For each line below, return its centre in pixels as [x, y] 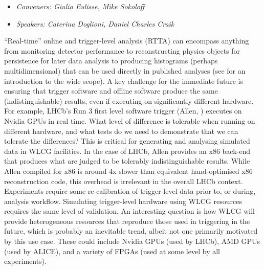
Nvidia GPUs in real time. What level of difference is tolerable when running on [130, 120]
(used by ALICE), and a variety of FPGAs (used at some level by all [112, 251]
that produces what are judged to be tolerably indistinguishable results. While [127, 161]
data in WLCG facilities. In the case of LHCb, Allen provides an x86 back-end [127, 151]
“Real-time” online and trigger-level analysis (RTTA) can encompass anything [127, 41]
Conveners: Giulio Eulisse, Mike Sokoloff [80, 6]
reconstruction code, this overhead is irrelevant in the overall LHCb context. [124, 181]
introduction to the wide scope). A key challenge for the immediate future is [124, 81]
